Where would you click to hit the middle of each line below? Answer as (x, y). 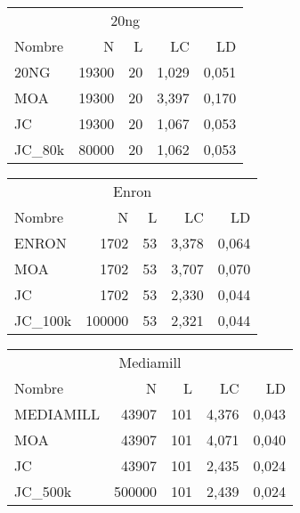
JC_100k (43, 320)
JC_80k (40, 149)
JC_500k (43, 491)
